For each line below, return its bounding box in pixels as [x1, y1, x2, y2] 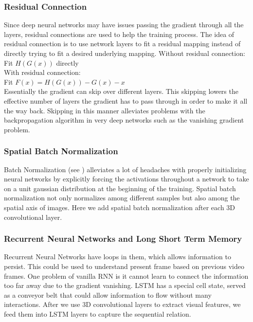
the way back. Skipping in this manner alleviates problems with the [4, 105, 205, 115]
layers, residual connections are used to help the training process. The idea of [4, 29, 235, 39]
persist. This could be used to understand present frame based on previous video [4, 261, 244, 271]
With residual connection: [4, 67, 81, 77]
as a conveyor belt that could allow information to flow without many [4, 289, 212, 300]
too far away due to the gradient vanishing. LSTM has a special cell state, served [4, 280, 246, 290]
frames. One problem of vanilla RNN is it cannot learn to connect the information [4, 270, 249, 281]
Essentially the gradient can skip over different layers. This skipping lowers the [4, 86, 238, 96]
